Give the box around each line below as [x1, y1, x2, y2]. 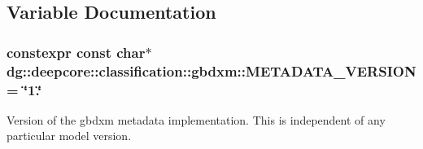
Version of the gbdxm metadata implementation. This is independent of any [7, 111, 386, 128]
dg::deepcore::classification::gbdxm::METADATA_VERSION [7, 60, 416, 81]
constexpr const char [7, 42, 146, 62]
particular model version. [7, 127, 132, 144]
